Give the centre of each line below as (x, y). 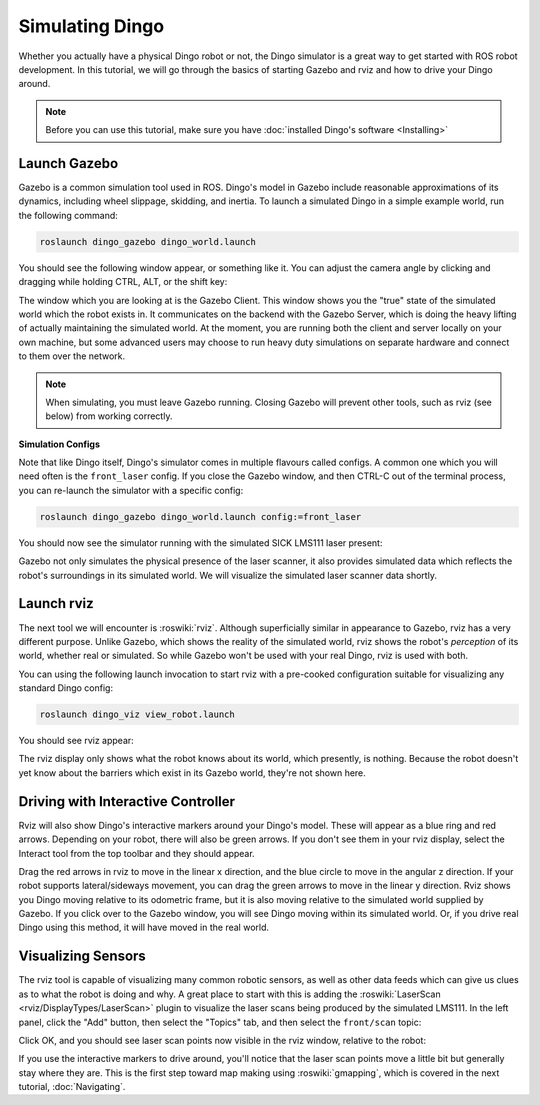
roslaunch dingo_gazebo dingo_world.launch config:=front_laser (200, 516)
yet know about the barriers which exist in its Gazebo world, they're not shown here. (192, 772)
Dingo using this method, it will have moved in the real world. (144, 927)
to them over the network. (72, 356)
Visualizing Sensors (82, 956)
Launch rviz (56, 603)
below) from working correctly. (109, 416)
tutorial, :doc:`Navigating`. (72, 1087)
